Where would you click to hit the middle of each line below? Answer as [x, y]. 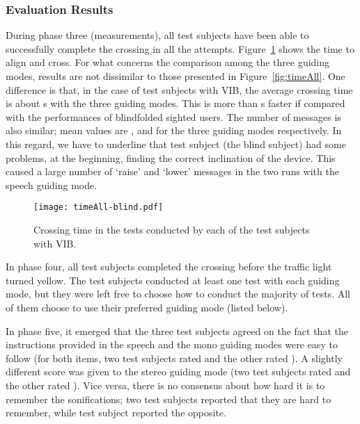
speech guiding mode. [52, 185]
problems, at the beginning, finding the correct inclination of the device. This [171, 157]
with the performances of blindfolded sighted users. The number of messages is [173, 116]
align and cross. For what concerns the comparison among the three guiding [168, 62]
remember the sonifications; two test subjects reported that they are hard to [169, 399]
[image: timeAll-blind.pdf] [99, 207]
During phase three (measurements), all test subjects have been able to [157, 35]
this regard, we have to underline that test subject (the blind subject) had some [176, 144]
